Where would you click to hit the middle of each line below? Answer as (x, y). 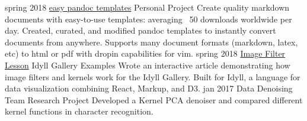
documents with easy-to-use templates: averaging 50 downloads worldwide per (148, 19)
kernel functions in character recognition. (79, 111)
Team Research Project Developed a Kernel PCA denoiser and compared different (154, 99)
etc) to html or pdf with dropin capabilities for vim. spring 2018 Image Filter (145, 53)
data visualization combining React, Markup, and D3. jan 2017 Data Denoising (149, 88)
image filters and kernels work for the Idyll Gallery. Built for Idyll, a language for (153, 76)
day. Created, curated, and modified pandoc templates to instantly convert (140, 30)
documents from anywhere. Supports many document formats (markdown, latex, (151, 42)
